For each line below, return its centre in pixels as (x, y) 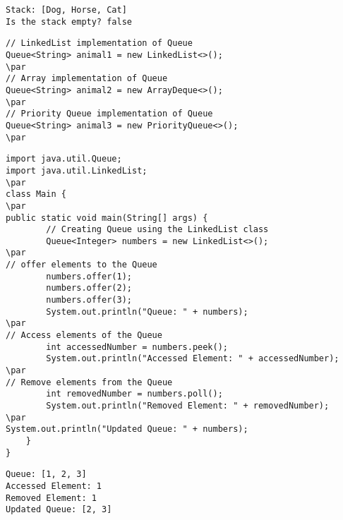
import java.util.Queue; (64, 159)
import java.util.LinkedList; (77, 170)
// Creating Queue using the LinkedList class (157, 230)
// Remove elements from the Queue (89, 382)
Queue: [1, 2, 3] (46, 474)
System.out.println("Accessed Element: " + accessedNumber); (193, 359)
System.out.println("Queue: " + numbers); (147, 312)
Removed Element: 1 (51, 498)
